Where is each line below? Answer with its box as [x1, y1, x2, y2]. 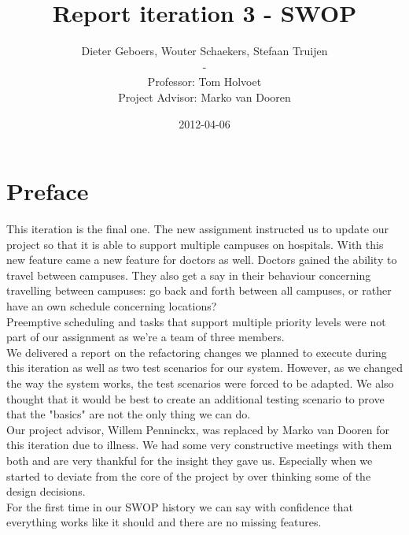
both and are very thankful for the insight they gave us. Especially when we [6, 451, 373, 468]
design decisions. [6, 483, 86, 500]
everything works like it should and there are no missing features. [6, 514, 322, 530]
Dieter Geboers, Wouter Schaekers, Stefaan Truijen [81, 43, 328, 59]
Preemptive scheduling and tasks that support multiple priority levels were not [6, 313, 386, 329]
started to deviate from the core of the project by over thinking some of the [6, 467, 371, 484]
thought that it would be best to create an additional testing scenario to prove [6, 390, 385, 407]
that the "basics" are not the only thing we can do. [6, 406, 251, 422]
